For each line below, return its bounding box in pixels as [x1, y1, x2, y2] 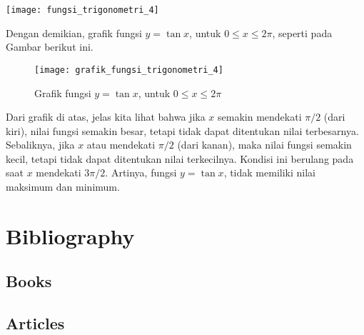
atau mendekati [86, 137, 156, 152]
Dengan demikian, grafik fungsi [6, 25, 142, 40]
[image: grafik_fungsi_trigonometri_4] [34, 64, 223, 75]
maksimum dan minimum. [6, 179, 120, 194]
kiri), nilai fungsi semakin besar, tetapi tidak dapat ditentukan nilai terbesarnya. [6, 123, 359, 138]
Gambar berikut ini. [6, 39, 93, 54]
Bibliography [6, 221, 135, 250]
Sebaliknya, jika [6, 137, 75, 152]
